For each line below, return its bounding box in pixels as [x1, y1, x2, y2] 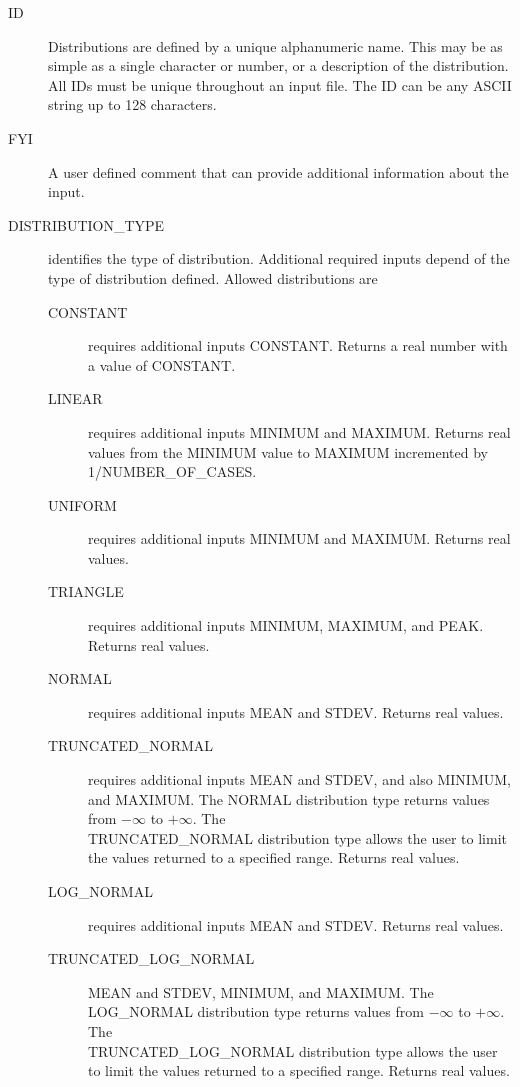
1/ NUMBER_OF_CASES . [88, 461, 257, 482]
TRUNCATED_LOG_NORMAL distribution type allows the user [88, 1040, 498, 1061]
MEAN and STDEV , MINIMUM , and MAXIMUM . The [88, 981, 434, 1002]
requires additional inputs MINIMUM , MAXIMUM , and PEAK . [88, 615, 484, 636]
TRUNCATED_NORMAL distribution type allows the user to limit [88, 827, 507, 848]
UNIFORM [48, 494, 117, 515]
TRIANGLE [48, 581, 124, 602]
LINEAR [48, 388, 103, 409]
